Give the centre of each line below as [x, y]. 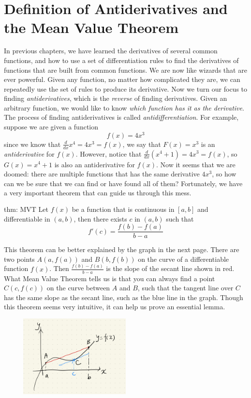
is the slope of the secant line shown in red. [170, 268]
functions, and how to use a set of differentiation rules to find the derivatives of [121, 60]
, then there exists [100, 218]
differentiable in [27, 218]
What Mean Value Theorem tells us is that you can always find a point [110, 278]
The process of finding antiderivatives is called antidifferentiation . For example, [121, 117]
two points [19, 259]
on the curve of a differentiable [184, 259]
